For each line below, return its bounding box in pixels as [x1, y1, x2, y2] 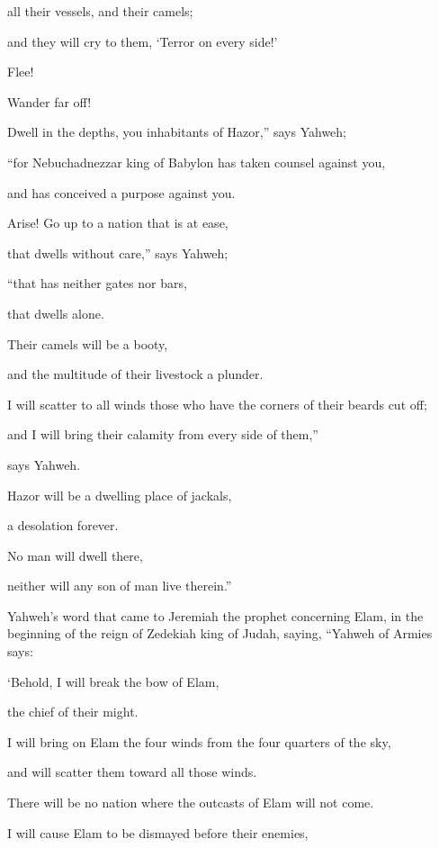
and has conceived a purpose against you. [7, 183, 236, 202]
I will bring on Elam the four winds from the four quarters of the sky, [7, 732, 391, 751]
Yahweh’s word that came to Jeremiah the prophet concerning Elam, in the [7, 606, 424, 625]
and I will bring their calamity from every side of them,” [7, 425, 318, 444]
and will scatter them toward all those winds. [7, 762, 257, 781]
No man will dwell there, [7, 546, 143, 564]
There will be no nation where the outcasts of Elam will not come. [7, 793, 374, 812]
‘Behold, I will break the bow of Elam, [7, 672, 219, 690]
